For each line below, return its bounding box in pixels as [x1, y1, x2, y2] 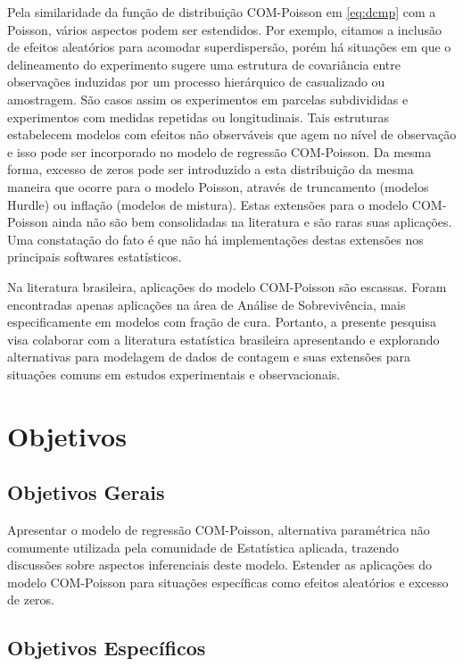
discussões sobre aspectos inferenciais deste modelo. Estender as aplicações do [7, 555, 432, 574]
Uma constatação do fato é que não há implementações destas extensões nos [7, 229, 424, 248]
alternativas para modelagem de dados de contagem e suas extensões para [7, 347, 411, 366]
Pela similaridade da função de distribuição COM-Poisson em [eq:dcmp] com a [7, 3, 436, 21]
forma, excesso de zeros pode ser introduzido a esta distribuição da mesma [7, 160, 414, 179]
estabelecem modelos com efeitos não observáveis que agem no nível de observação [7, 125, 457, 144]
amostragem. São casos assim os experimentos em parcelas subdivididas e [7, 89, 409, 108]
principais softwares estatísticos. [7, 247, 182, 266]
